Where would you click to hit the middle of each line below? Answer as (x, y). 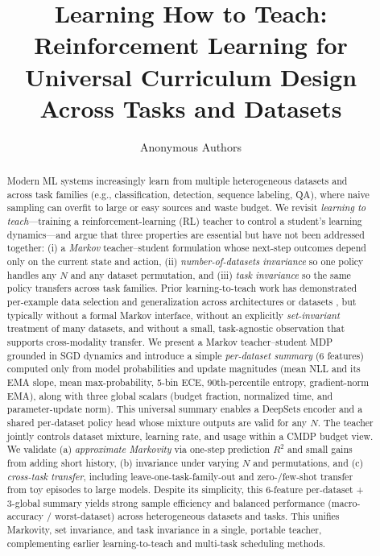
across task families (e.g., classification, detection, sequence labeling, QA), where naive (188, 194)
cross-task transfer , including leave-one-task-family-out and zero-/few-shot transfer (180, 476)
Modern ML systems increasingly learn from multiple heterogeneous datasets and (177, 181)
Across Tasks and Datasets (191, 108)
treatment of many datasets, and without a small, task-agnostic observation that (176, 328)
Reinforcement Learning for (191, 45)
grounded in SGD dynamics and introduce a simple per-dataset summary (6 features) (185, 355)
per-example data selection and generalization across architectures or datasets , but (182, 301)
